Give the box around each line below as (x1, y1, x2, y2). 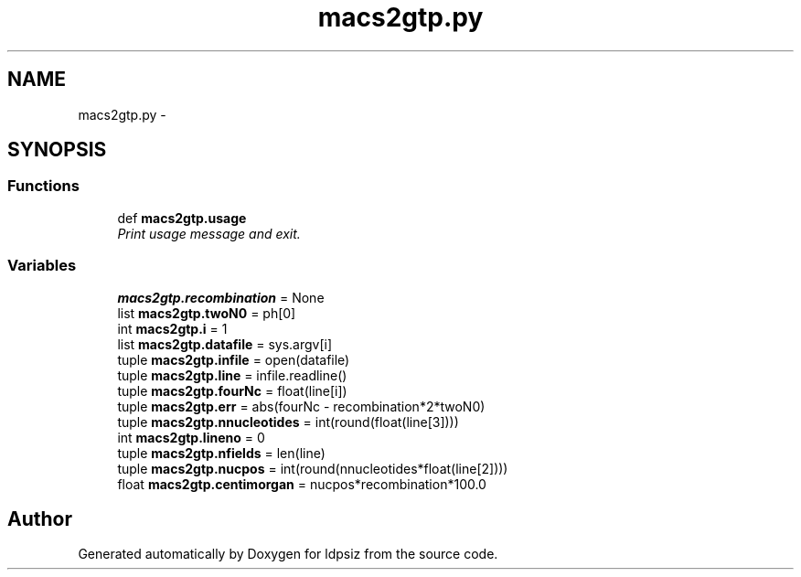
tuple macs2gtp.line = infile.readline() (117, 367, 347, 383)
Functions (7, 176, 80, 196)
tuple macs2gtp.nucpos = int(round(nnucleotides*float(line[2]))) (117, 460, 508, 476)
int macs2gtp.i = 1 (117, 320, 228, 337)
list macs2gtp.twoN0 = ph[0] (117, 305, 296, 321)
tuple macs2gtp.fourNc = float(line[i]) (117, 382, 347, 399)
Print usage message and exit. (117, 225, 301, 241)
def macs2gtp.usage (117, 209, 247, 226)
